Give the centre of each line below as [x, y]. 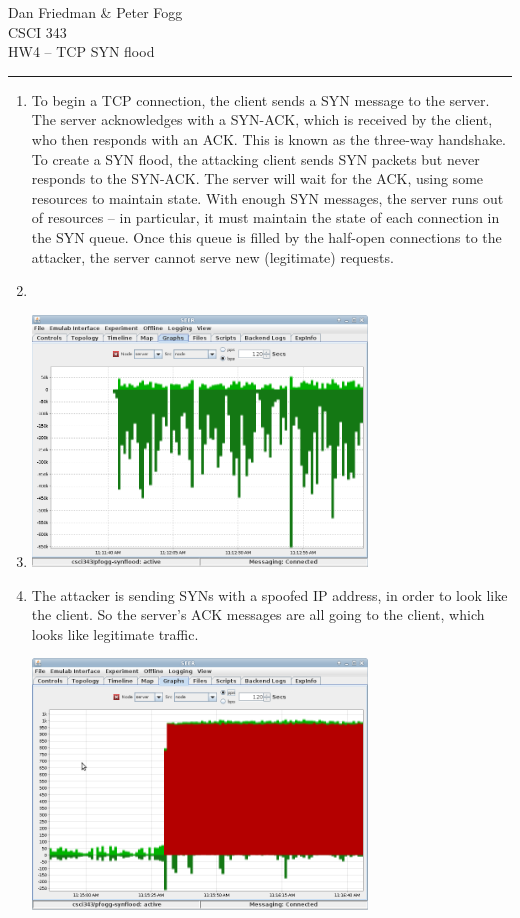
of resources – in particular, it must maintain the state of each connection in [265, 217]
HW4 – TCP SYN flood [81, 51]
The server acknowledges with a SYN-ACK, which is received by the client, [262, 119]
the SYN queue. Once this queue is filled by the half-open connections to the [266, 236]
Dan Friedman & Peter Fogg [95, 12]
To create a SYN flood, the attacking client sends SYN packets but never [255, 158]
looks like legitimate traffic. [115, 633]
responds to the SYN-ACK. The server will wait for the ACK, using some [257, 178]
